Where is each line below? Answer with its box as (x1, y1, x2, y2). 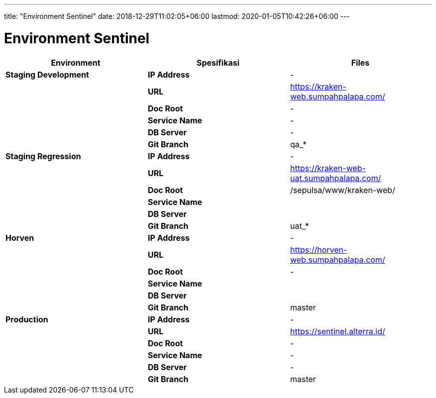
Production (5, 314, 48, 324)
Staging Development (5, 69, 89, 80)
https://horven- (290, 244, 347, 255)
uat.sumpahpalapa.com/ (290, 173, 381, 183)
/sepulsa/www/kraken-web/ (290, 185, 395, 195)
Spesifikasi (196, 57, 240, 68)
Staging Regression (5, 151, 81, 161)
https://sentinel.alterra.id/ (290, 326, 385, 336)
